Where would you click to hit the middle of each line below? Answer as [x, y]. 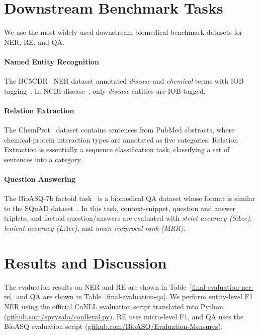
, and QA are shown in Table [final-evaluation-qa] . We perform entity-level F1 [132, 296]
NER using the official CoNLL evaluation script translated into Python [114, 306]
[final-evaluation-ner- [222, 286]
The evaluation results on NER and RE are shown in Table [95, 286]
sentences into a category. [43, 159]
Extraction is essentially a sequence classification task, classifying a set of [117, 149]
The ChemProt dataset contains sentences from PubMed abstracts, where [119, 130]
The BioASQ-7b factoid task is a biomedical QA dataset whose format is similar [130, 198]
